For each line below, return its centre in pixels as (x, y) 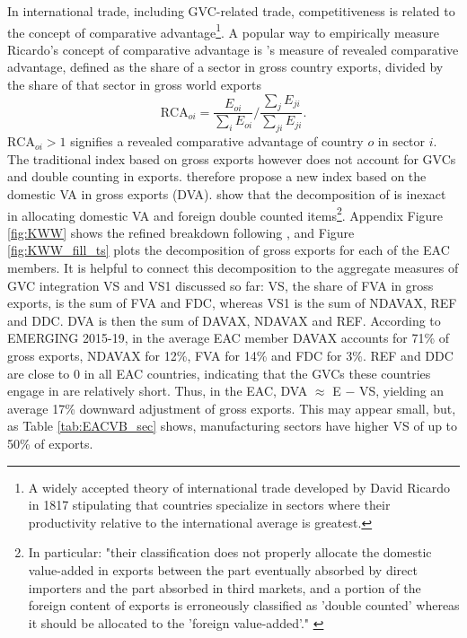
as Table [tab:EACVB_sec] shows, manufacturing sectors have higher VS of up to (233, 426)
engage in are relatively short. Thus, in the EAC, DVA (158, 391)
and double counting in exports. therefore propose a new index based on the (217, 176)
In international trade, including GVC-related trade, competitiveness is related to (231, 11)
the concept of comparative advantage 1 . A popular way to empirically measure (223, 31)
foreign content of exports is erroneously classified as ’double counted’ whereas (244, 605)
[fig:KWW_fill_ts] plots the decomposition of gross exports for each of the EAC (229, 250)
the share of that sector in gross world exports (134, 85)
